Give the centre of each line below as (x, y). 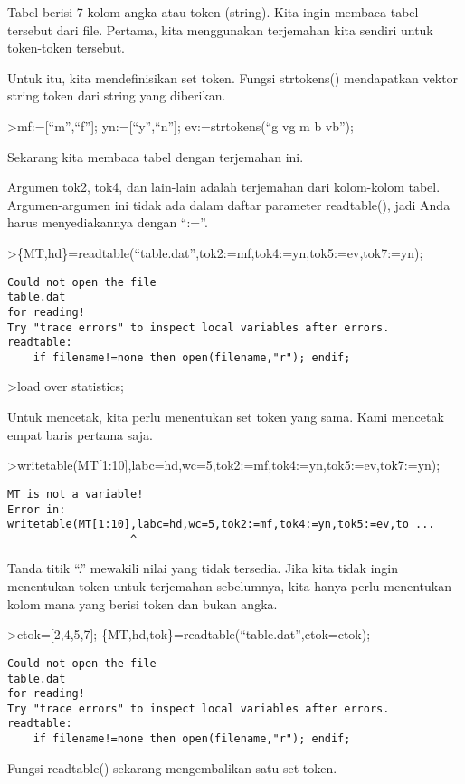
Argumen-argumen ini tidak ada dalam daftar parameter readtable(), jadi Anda (229, 204)
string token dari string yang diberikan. (117, 96)
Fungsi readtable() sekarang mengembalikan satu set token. (172, 767)
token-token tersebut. (66, 48)
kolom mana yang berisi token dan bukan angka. (142, 603)
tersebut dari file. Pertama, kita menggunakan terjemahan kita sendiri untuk (220, 29)
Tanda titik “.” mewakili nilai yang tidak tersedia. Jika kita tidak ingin (203, 568)
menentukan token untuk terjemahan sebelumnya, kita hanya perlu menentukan (229, 586)
